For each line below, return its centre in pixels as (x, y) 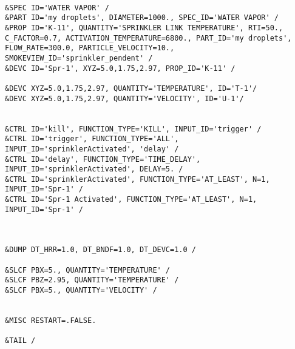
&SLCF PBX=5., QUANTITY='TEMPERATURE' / (88, 270)
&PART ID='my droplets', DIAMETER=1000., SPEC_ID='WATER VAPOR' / (142, 18)
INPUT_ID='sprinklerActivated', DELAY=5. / (94, 169)
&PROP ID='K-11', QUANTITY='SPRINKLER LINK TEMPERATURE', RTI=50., (144, 28)
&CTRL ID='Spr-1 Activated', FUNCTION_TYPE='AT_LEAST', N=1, (131, 200)
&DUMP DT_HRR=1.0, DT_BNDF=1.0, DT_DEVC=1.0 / (100, 250)
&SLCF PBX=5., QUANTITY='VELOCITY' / (81, 291)
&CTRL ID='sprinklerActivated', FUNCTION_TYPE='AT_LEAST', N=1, (137, 179)
